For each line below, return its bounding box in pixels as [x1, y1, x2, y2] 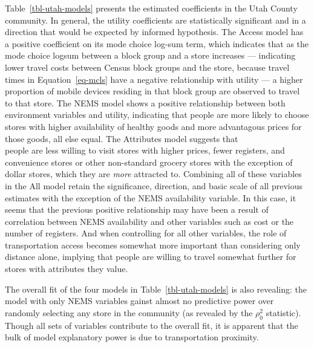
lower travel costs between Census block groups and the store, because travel [5, 60, 290, 73]
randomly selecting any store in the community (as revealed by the [5, 306, 253, 319]
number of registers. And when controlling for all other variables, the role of [5, 227, 287, 239]
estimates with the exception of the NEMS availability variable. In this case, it [5, 191, 296, 204]
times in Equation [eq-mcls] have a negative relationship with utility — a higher [5, 73, 303, 85]
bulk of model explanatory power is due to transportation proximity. [5, 331, 259, 343]
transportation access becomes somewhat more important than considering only [5, 238, 301, 251]
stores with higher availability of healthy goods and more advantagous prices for [5, 120, 302, 132]
